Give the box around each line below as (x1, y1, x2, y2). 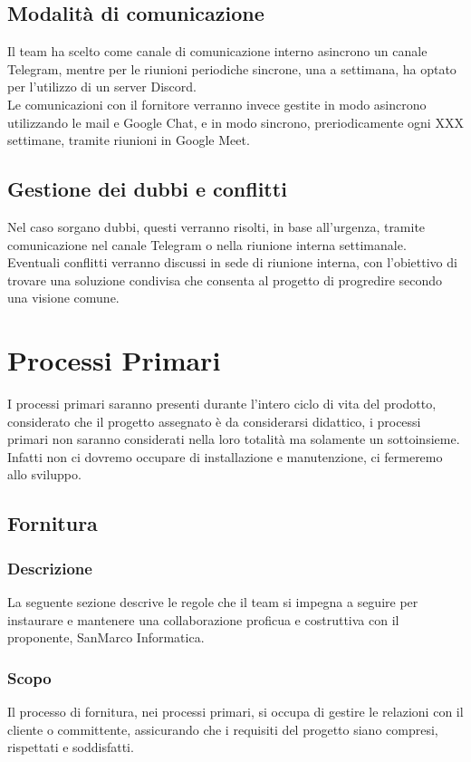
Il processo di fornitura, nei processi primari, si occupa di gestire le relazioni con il (7, 702, 464, 721)
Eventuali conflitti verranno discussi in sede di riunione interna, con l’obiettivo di (7, 253, 457, 272)
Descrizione (7, 556, 92, 579)
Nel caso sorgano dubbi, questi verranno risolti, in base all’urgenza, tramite (7, 217, 426, 236)
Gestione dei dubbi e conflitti (7, 175, 287, 203)
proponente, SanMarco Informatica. (7, 628, 205, 647)
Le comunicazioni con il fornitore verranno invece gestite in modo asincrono (7, 94, 427, 113)
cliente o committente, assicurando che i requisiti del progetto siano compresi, (7, 719, 438, 738)
